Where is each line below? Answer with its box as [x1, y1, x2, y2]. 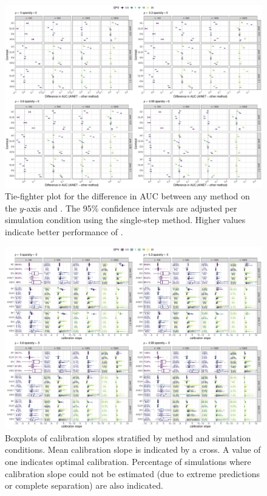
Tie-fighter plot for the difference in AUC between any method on [5, 190, 250, 202]
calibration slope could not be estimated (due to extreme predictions [5, 467, 260, 480]
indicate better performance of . [5, 225, 123, 238]
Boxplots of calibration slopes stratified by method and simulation [5, 431, 251, 444]
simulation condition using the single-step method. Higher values [5, 213, 246, 226]
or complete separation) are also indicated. [5, 479, 163, 492]
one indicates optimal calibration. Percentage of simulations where [5, 455, 251, 467]
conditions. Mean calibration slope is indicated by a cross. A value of [5, 443, 261, 456]
